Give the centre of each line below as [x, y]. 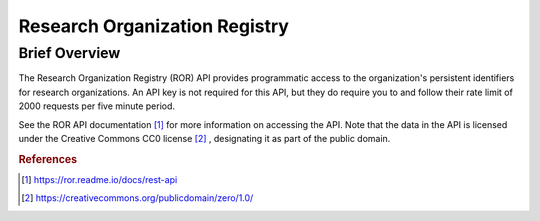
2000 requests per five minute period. [96, 106]
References [48, 159]
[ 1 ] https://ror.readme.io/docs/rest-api [99, 179]
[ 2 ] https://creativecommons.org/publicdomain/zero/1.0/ [137, 198]
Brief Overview [69, 53]
